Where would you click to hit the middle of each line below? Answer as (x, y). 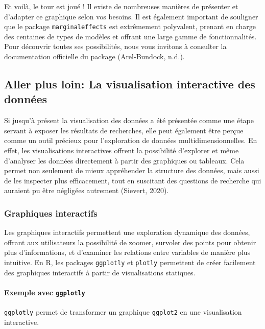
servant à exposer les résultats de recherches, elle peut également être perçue (124, 130)
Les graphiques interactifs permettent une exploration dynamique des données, (127, 232)
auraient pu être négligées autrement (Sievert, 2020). (87, 190)
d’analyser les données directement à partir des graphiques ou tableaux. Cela (124, 160)
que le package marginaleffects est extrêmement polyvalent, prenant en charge (130, 26)
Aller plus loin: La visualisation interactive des (130, 84)
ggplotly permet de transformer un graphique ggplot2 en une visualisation (123, 312)
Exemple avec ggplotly (45, 292)
